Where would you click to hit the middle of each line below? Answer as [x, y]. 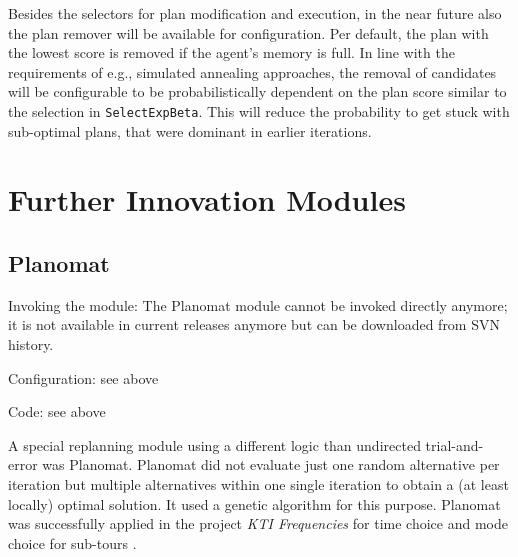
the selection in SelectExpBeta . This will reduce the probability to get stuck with [259, 110]
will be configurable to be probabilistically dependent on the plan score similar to [257, 91]
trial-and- [454, 444]
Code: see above [57, 411]
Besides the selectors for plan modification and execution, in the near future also [255, 13]
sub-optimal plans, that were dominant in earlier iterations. [190, 130]
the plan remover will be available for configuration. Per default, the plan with [248, 32]
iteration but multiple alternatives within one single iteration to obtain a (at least [258, 483]
